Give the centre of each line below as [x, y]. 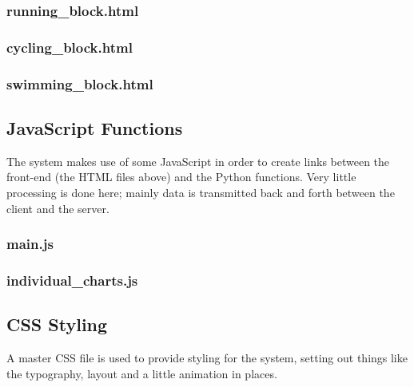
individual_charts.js [72, 280]
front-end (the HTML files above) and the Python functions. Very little [181, 177]
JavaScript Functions [95, 127]
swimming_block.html [80, 83]
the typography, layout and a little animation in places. [142, 373]
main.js [30, 244]
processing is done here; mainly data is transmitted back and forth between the [201, 192]
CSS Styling [57, 324]
